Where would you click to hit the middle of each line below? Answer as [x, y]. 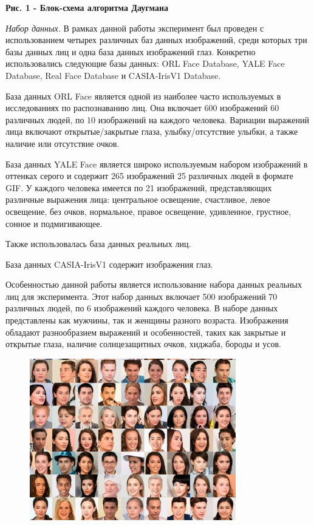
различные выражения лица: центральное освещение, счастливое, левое [138, 199]
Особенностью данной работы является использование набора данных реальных [154, 284]
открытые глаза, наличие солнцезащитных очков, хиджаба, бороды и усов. [143, 344]
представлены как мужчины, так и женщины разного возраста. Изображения [147, 320]
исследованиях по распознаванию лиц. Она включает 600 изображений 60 [142, 108]
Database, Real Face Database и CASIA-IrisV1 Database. [113, 75]
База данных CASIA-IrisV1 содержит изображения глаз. [109, 264]
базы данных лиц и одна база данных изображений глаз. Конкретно [131, 51]
